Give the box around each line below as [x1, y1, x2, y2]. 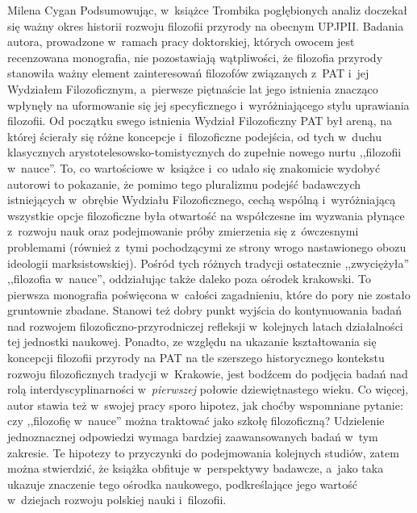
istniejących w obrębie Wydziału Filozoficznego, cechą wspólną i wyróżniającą [7, 191, 396, 208]
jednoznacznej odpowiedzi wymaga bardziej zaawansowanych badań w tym [7, 428, 378, 445]
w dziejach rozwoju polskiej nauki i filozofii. [7, 491, 227, 508]
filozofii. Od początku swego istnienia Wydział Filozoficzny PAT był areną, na [7, 112, 393, 129]
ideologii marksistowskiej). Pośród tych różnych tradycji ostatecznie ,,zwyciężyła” [7, 254, 410, 271]
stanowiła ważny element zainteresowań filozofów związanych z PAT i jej [7, 65, 369, 81]
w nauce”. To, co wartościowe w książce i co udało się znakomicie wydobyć [7, 159, 381, 176]
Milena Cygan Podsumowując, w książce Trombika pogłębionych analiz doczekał [7, 2, 407, 18]
